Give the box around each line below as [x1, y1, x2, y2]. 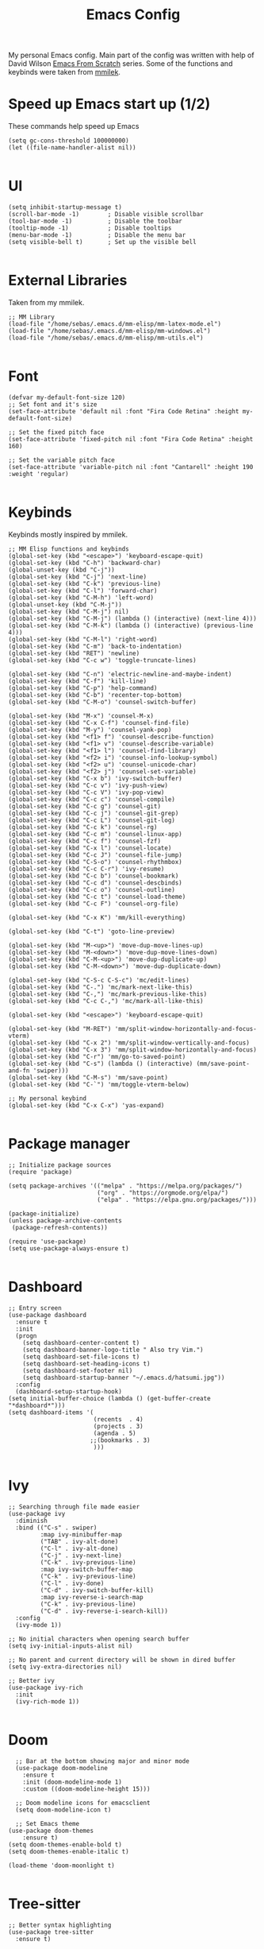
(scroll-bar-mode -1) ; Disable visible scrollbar [8, 211, 204, 219]
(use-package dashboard [8, 1311, 87, 1319]
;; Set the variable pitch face [8, 455, 115, 464]
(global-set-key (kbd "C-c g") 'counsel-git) [8, 802, 161, 810]
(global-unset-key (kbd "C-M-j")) [8, 600, 123, 609]
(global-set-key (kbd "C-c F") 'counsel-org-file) [8, 900, 179, 908]
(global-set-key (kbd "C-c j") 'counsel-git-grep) [8, 809, 179, 817]
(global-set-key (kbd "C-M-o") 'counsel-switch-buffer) [8, 698, 197, 706]
